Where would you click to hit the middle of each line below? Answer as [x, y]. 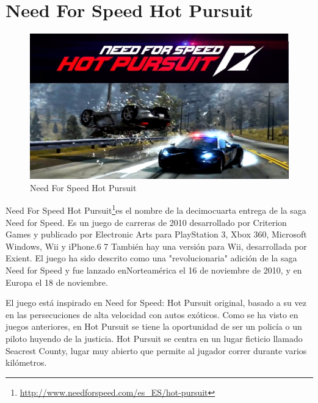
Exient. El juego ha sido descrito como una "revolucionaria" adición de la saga [151, 258]
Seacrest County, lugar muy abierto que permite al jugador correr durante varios [156, 350]
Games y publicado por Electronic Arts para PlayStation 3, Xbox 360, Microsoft [156, 234]
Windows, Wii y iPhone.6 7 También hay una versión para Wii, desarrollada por [156, 246]
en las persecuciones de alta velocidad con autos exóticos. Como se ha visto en [152, 314]
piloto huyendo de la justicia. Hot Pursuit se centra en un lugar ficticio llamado [154, 339]
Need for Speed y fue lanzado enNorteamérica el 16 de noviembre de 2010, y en [154, 270]
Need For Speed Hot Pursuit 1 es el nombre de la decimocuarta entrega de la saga [156, 209]
